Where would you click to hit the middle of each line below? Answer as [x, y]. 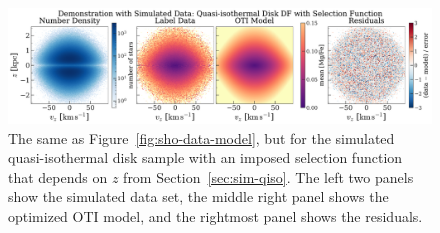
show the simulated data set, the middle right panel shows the [198, 196]
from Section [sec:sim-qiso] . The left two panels [268, 176]
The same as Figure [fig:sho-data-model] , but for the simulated [201, 137]
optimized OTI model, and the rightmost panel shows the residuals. [215, 215]
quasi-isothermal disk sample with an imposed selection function [205, 157]
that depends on [58, 176]
